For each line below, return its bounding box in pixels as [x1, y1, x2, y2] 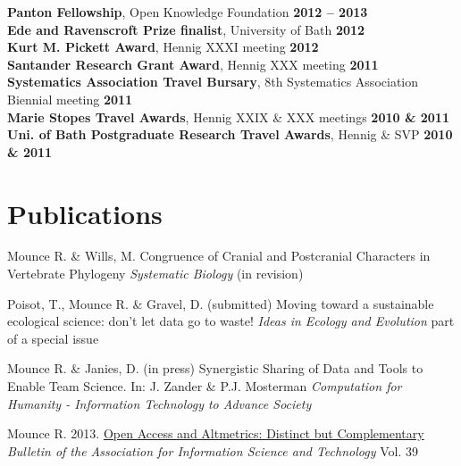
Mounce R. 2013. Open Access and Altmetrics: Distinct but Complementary [7, 424, 424, 443]
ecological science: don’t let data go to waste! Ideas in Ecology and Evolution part [7, 312, 455, 330]
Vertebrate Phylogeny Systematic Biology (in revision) [7, 264, 304, 283]
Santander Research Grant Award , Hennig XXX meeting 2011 [7, 54, 379, 73]
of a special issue [7, 329, 99, 347]
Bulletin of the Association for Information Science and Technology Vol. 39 [7, 441, 418, 460]
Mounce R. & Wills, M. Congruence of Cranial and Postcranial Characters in [7, 246, 431, 265]
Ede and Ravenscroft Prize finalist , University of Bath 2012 [7, 20, 365, 38]
